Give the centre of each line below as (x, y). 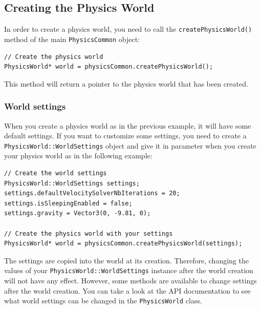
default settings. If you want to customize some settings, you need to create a (125, 136)
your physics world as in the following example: (78, 156)
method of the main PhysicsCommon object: (72, 39)
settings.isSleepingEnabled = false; (68, 203)
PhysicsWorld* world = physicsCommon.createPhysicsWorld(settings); (123, 244)
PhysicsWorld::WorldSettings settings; (72, 183)
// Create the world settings (56, 173)
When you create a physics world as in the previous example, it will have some (128, 125)
